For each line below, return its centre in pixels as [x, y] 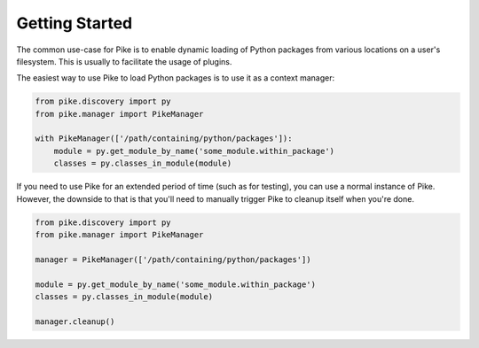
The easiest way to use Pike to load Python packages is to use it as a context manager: [176, 78]
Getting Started [75, 23]
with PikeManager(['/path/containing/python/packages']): [164, 139]
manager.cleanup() [75, 321]
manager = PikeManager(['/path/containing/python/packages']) [173, 259]
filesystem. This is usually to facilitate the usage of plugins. [124, 61]
